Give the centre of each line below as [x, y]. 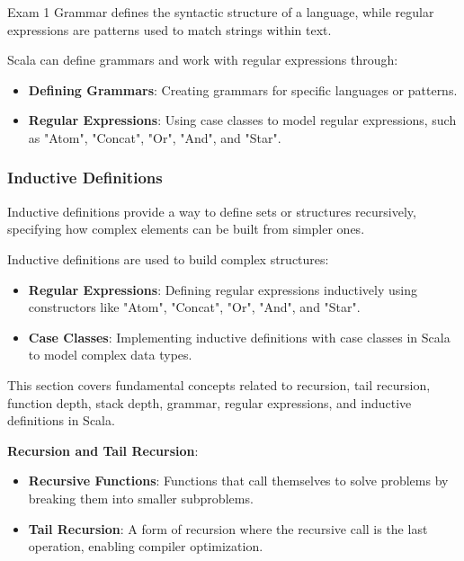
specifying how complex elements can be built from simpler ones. [186, 229]
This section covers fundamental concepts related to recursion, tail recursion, [219, 384]
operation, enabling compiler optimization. [146, 546]
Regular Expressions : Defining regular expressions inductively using [223, 289]
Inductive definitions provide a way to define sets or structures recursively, [212, 211]
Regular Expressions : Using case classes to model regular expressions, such [242, 120]
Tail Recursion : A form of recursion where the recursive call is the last [228, 528]
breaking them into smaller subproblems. [141, 498]
